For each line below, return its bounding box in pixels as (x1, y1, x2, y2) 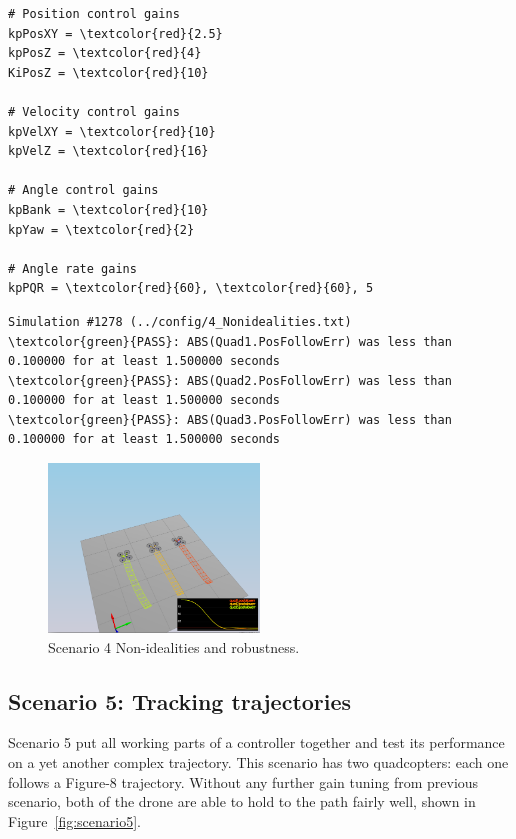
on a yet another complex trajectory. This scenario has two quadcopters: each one (8, 751, 509, 772)
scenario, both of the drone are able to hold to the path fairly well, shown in (8, 791, 476, 812)
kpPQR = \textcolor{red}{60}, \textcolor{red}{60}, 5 (8, 281, 374, 296)
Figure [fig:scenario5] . (8, 810, 142, 831)
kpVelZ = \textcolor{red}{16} (8, 144, 209, 159)
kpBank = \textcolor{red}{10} (8, 202, 209, 217)
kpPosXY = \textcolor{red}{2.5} (8, 26, 223, 41)
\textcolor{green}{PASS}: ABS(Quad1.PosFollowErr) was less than (8, 334, 452, 349)
